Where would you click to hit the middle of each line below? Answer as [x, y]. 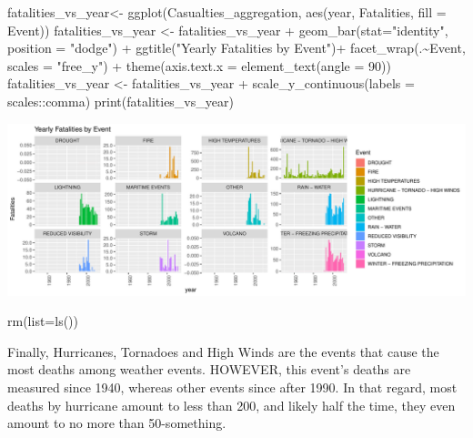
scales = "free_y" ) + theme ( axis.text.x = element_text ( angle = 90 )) [199, 65]
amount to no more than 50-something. [117, 423]
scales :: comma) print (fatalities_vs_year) [121, 101]
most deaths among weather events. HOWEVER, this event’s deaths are [209, 369]
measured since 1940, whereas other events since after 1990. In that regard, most [232, 387]
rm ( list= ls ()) [43, 321]
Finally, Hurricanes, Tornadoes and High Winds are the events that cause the [223, 351]
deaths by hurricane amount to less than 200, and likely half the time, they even [231, 405]
